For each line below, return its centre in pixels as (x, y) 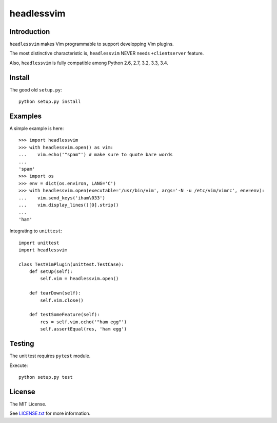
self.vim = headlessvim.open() (80, 279)
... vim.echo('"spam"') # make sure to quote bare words (96, 155)
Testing (22, 344)
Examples (26, 116)
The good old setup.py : (36, 89)
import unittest (39, 243)
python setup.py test (46, 377)
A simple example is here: (37, 128)
